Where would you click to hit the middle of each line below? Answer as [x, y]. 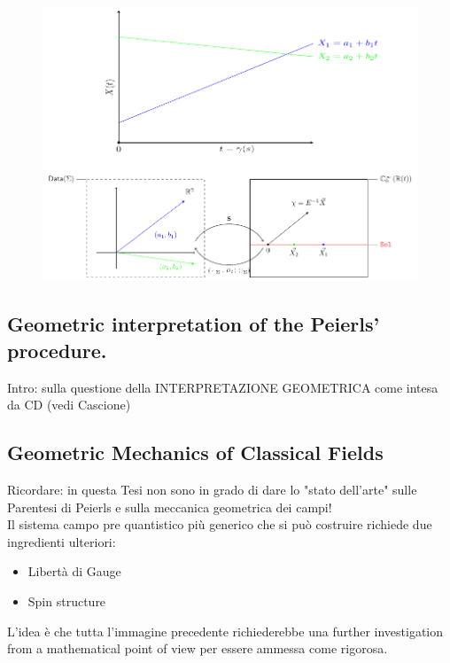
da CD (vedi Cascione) [69, 405]
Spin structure [67, 601]
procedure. [57, 350]
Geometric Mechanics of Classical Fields [195, 452]
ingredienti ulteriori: [62, 541]
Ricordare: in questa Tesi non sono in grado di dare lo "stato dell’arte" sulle [212, 490]
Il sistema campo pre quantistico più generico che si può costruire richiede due [220, 524]
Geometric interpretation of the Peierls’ [194, 324]
